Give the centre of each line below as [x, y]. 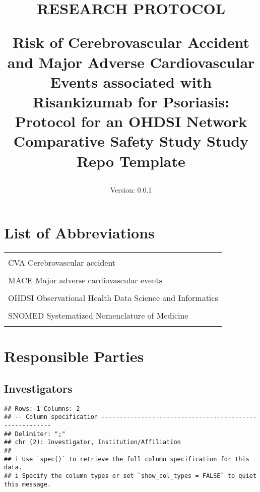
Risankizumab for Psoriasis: [131, 101]
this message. [28, 484]
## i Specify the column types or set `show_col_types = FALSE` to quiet [131, 476]
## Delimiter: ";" [35, 434]
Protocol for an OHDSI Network [131, 121]
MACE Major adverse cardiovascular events [85, 280]
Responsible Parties [74, 356]
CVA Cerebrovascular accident [62, 263]
